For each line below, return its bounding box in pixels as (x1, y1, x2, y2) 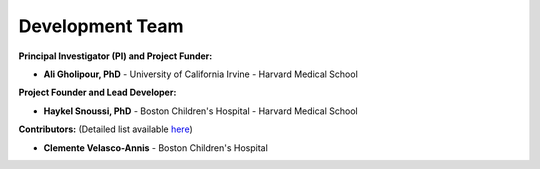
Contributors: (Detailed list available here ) (18, 123, 194, 135)
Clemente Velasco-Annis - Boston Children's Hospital (43, 141, 269, 154)
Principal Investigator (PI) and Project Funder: (18, 50, 213, 62)
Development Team (18, 15, 184, 37)
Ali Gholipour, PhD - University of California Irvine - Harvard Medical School (43, 68, 359, 80)
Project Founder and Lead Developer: (18, 86, 177, 99)
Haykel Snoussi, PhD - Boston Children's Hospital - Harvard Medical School (43, 105, 359, 117)
